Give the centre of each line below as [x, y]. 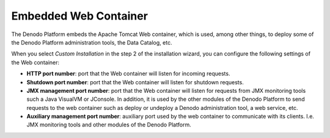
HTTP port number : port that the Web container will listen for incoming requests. [128, 74]
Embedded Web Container [79, 16]
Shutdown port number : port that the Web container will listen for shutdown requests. [135, 82]
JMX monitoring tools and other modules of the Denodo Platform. [109, 125]
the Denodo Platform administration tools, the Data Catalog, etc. [92, 42]
